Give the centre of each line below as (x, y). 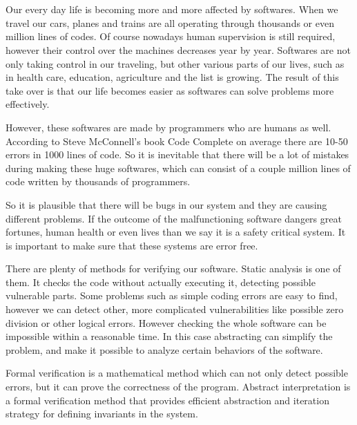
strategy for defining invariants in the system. (102, 414)
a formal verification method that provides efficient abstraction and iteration (167, 400)
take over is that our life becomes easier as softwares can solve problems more (170, 90)
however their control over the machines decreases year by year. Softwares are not (178, 49)
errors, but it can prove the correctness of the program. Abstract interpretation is (178, 387)
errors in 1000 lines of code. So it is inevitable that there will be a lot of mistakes (177, 154)
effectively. (28, 104)
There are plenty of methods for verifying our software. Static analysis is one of (173, 268)
